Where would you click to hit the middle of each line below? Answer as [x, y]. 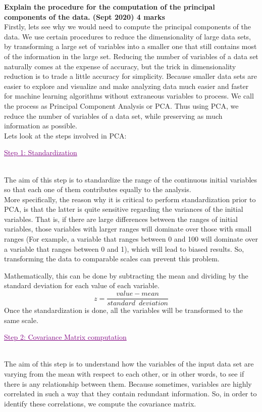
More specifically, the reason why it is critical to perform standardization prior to [130, 199]
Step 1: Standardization [41, 152]
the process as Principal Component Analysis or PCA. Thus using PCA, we [121, 105]
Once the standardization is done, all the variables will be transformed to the [123, 310]
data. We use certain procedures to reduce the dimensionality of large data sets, [128, 36]
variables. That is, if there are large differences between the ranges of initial [121, 219]
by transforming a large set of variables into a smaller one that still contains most [130, 46]
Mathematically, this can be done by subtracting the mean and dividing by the [126, 275]
